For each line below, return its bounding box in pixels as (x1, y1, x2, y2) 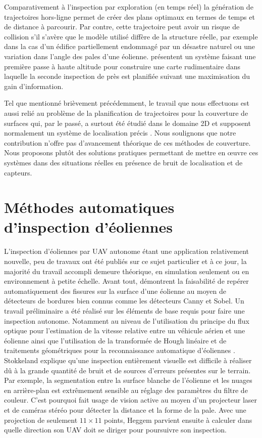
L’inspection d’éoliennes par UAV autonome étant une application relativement (4, 246, 249, 256)
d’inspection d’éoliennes (4, 216, 173, 237)
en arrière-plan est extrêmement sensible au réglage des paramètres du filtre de (4, 384, 248, 395)
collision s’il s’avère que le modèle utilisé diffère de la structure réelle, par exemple (4, 31, 258, 41)
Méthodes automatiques (4, 197, 175, 217)
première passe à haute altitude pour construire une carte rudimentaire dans (4, 61, 241, 71)
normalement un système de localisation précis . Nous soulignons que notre (4, 127, 236, 138)
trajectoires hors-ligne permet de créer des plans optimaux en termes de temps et (4, 11, 255, 22)
